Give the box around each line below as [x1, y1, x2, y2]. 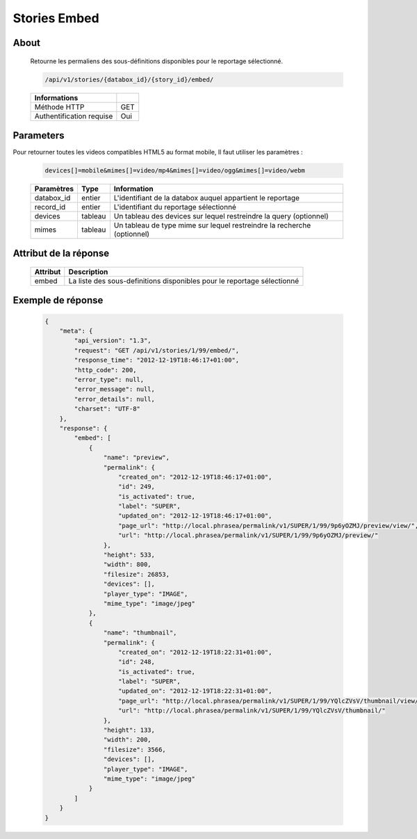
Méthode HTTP [34, 102, 85, 111]
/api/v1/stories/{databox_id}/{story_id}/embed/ [44, 75, 214, 83]
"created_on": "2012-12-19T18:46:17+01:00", [118, 473, 272, 481]
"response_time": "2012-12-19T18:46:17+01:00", [74, 356, 240, 365]
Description [68, 267, 108, 277]
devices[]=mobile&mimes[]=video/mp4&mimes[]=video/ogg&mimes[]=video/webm [44, 167, 306, 175]
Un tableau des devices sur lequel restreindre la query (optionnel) [113, 211, 329, 221]
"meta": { [59, 327, 93, 335]
